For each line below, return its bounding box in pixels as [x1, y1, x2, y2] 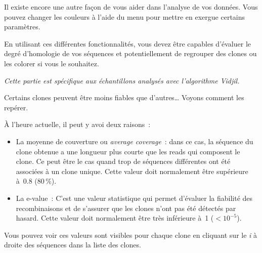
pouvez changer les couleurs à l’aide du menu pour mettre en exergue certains [4, 11, 245, 22]
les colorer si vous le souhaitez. [4, 58, 99, 68]
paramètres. [4, 21, 40, 32]
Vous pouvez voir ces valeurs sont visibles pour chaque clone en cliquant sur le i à [4, 229, 257, 240]
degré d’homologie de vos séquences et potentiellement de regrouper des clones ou [4, 48, 257, 59]
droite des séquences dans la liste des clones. [4, 239, 141, 250]
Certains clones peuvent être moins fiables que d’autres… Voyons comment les [4, 92, 244, 103]
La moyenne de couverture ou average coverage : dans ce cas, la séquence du [16, 136, 253, 146]
